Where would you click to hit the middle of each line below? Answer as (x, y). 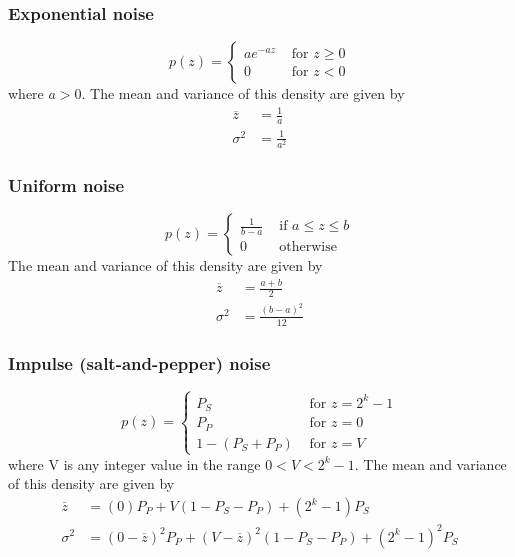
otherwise (308, 247)
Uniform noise (66, 184)
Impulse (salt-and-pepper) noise (139, 362)
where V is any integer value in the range (134, 463)
